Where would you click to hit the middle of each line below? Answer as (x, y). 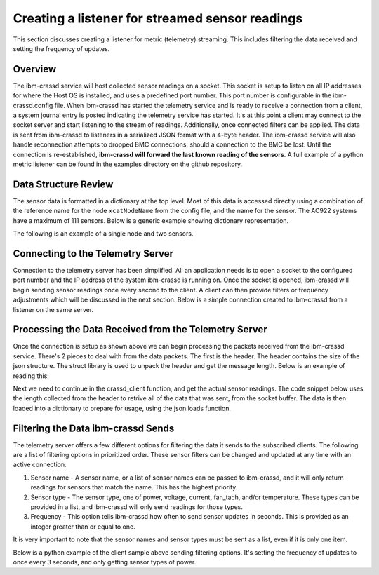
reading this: (31, 376)
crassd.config (33, 105)
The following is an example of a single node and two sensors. (103, 234)
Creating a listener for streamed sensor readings (158, 18)
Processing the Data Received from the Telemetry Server (140, 330)
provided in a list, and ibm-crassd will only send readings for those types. (137, 507)
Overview (35, 69)
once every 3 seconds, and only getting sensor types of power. (105, 562)
